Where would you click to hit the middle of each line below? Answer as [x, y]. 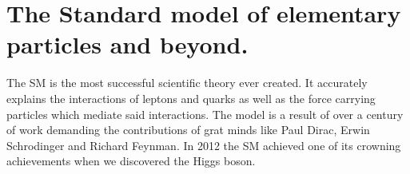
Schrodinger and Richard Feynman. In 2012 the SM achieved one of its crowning [204, 145]
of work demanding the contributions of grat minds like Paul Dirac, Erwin [188, 130]
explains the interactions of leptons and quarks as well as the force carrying [191, 98]
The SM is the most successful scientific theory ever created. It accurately [187, 83]
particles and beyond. [127, 44]
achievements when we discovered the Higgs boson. [131, 161]
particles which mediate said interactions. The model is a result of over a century [205, 114]
